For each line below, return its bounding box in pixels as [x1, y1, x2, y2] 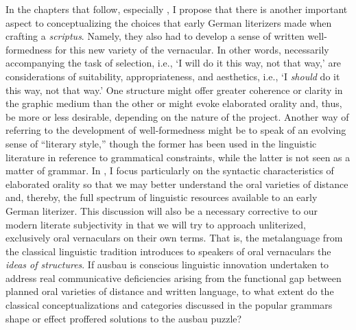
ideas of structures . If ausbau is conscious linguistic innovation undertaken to [5, 257, 329, 272]
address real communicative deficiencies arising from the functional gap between [5, 270, 342, 285]
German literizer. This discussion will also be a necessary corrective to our [5, 203, 318, 217]
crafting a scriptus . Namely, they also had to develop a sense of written [5, 29, 305, 43]
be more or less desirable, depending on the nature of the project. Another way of [5, 109, 349, 123]
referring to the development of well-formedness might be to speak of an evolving [5, 123, 346, 137]
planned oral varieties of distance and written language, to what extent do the [5, 284, 334, 298]
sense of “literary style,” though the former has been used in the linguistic [5, 136, 317, 150]
